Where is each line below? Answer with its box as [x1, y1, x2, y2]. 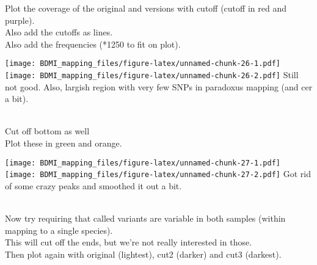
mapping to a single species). [5, 223, 113, 236]
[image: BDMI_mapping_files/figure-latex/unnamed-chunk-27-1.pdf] [5, 158, 281, 167]
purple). [5, 13, 35, 26]
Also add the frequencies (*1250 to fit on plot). [5, 37, 181, 50]
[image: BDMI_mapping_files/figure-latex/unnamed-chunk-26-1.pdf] [5, 59, 281, 68]
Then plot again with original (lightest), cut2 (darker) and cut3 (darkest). [5, 247, 282, 260]
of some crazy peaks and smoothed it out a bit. [5, 179, 182, 192]
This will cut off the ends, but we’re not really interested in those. [5, 236, 252, 249]
